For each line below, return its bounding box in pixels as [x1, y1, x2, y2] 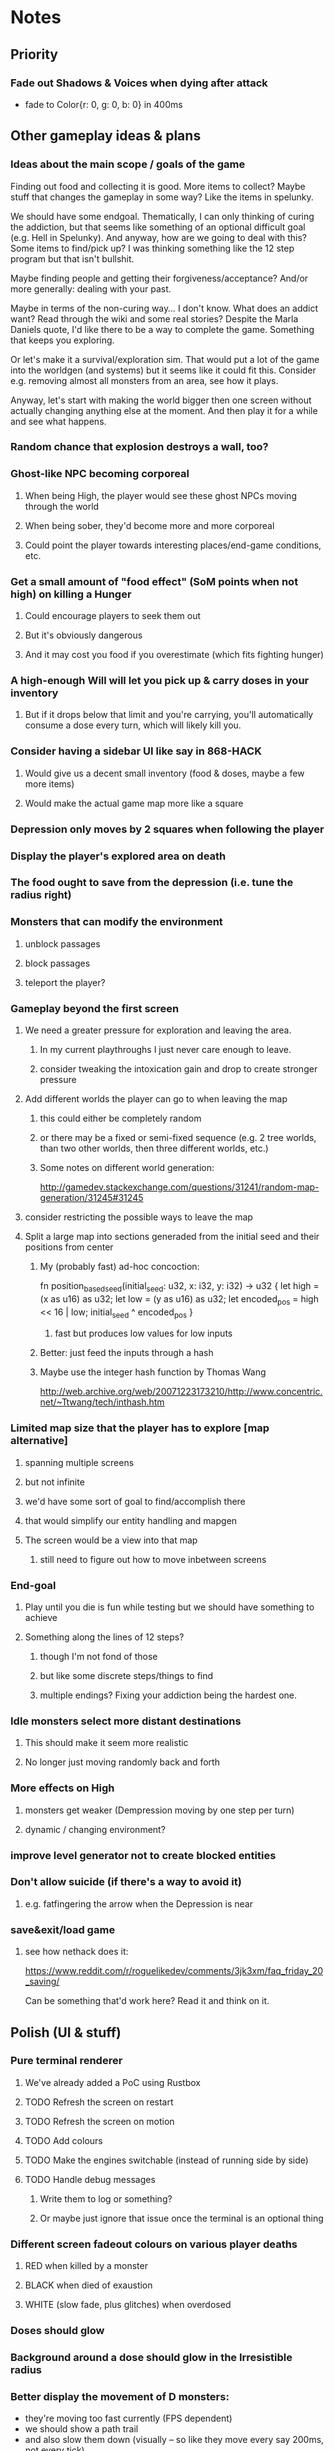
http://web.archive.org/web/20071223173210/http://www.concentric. [39, 1386, 323, 1398]
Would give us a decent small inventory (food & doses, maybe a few [24, 767, 305, 779]
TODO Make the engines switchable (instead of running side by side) [24, 2154, 309, 2166]
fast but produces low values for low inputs [54, 1327, 233, 1340]
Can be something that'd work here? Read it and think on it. [24, 1995, 270, 2007]
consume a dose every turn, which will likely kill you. [24, 719, 242, 731]
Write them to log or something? [39, 2192, 173, 2205]
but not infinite [24, 1476, 85, 1488]
